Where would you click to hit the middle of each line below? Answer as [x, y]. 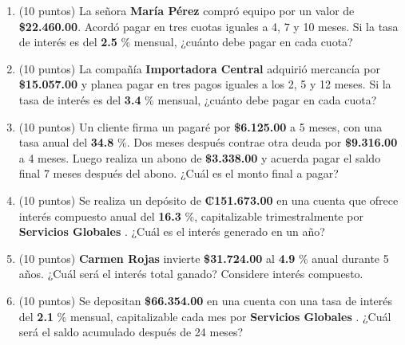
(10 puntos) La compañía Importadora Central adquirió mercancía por [199, 68]
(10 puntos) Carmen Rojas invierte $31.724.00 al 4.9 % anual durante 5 [204, 258]
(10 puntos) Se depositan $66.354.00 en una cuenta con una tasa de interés [206, 300]
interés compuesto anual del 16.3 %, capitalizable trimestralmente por [191, 216]
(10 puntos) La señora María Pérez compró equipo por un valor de [187, 10]
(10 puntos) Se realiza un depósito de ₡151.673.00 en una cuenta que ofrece [208, 200]
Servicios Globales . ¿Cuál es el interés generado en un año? [172, 231]
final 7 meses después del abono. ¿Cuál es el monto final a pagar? [179, 173]
